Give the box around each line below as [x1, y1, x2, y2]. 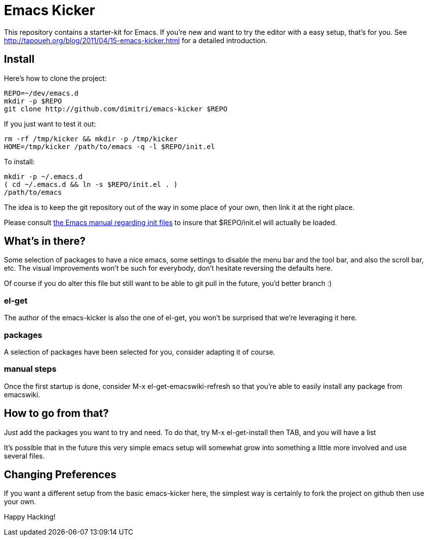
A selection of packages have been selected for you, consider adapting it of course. [4, 347, 275, 356]
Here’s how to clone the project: [4, 74, 107, 82]
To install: [4, 157, 35, 166]
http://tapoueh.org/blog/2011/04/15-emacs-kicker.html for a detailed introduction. [4, 36, 267, 45]
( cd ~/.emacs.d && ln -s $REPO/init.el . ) [4, 180, 178, 188]
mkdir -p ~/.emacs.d [4, 172, 83, 180]
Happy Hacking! [4, 513, 56, 521]
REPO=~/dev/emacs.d [4, 89, 79, 97]
